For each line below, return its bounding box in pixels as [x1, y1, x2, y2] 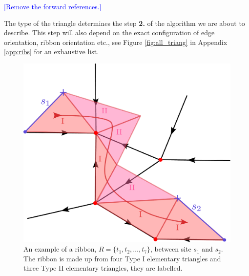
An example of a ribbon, [23, 244, 97, 254]
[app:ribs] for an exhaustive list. [4, 46, 99, 57]
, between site [150, 244, 191, 254]
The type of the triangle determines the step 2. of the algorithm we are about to [4, 18, 245, 28]
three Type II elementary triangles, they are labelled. [23, 263, 183, 273]
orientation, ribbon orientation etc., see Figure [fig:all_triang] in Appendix [4, 37, 228, 47]
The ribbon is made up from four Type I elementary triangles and [23, 253, 221, 263]
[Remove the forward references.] [4, 1, 102, 11]
